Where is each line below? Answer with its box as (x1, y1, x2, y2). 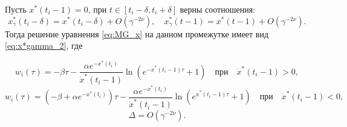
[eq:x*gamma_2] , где (5, 39, 83, 52)
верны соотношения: (180, 3, 256, 15)
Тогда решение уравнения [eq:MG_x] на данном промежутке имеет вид (5, 27, 269, 40)
